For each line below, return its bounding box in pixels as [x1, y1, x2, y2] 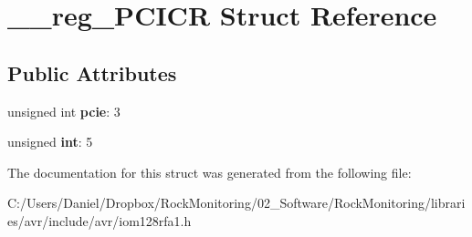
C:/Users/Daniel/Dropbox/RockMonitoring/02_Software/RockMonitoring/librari [7, 193, 466, 212]
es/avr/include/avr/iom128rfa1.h [7, 211, 192, 230]
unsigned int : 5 [7, 132, 93, 151]
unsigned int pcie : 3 [7, 101, 121, 120]
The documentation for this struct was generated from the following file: [7, 162, 412, 181]
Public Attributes [7, 58, 177, 87]
